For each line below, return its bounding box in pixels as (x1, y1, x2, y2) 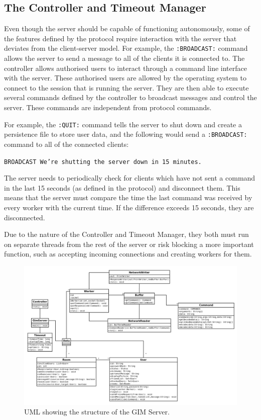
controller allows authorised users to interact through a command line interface (4, 62, 247, 73)
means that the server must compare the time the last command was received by (4, 192, 252, 203)
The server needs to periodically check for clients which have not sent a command (4, 173, 255, 183)
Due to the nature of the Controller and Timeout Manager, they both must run (4, 229, 249, 239)
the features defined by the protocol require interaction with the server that (4, 33, 237, 43)
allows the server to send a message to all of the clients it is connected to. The (4, 53, 245, 63)
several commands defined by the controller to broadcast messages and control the (4, 92, 257, 103)
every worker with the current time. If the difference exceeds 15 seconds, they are (4, 202, 254, 212)
